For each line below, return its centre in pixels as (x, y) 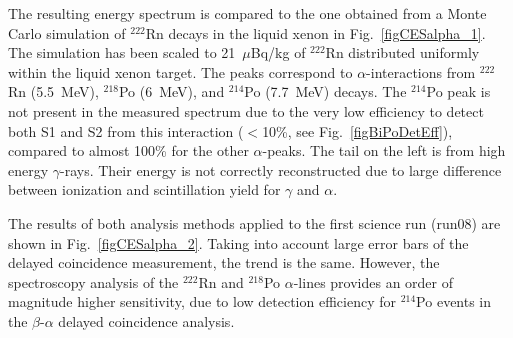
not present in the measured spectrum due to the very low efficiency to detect (246, 110)
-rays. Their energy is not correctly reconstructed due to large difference (281, 169)
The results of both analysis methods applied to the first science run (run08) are (254, 222)
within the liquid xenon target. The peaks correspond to (180, 71)
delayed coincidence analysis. (146, 320)
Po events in (454, 301)
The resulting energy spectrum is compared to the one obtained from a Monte (247, 13)
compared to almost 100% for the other (128, 150)
